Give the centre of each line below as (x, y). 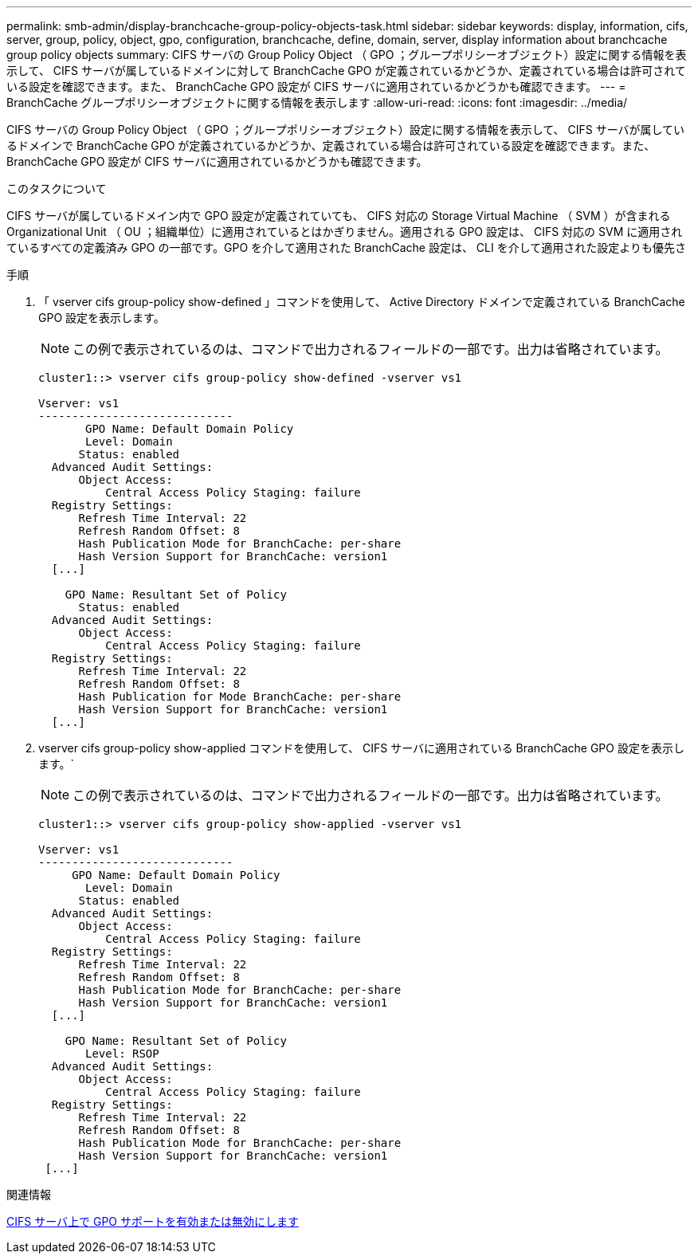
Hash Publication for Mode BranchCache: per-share (240, 697)
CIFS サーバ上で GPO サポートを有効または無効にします (153, 1221)
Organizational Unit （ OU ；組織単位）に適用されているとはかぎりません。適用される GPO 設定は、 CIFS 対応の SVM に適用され (345, 232)
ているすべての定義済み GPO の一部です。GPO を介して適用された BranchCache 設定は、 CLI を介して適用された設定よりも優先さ (346, 247)
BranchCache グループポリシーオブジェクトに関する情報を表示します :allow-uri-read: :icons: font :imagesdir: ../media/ (317, 102)
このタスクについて (57, 188)
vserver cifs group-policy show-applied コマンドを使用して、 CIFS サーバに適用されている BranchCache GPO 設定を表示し (361, 748)
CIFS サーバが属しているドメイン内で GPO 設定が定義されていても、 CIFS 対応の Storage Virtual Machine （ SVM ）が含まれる (339, 216)
